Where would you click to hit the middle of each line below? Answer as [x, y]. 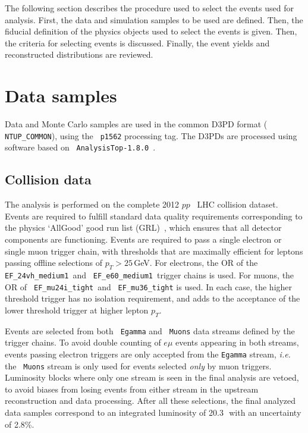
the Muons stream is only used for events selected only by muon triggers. [138, 365]
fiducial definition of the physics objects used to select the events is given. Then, [151, 31]
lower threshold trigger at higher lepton [77, 310]
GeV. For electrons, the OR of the [196, 263]
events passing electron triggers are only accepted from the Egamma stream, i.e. [148, 354]
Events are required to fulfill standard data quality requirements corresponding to [154, 216]
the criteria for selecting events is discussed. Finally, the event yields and [137, 43]
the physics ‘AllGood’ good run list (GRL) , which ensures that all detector [143, 228]
